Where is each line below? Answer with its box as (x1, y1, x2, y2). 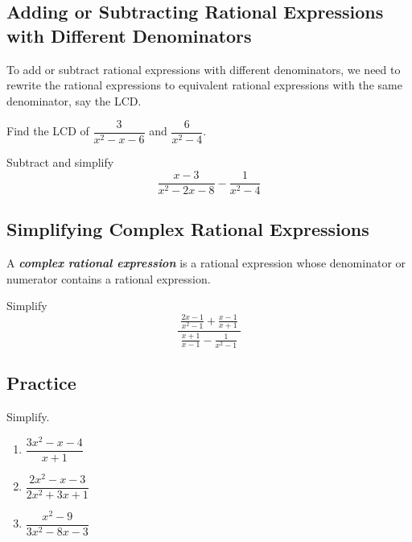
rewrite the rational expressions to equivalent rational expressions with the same (6, 77, 402, 93)
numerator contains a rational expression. (6, 270, 211, 287)
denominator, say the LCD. (6, 92, 142, 109)
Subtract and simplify (6, 154, 114, 171)
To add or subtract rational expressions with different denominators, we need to (6, 60, 401, 77)
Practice (6, 370, 76, 395)
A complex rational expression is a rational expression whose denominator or (6, 254, 406, 271)
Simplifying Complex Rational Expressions (6, 217, 369, 242)
